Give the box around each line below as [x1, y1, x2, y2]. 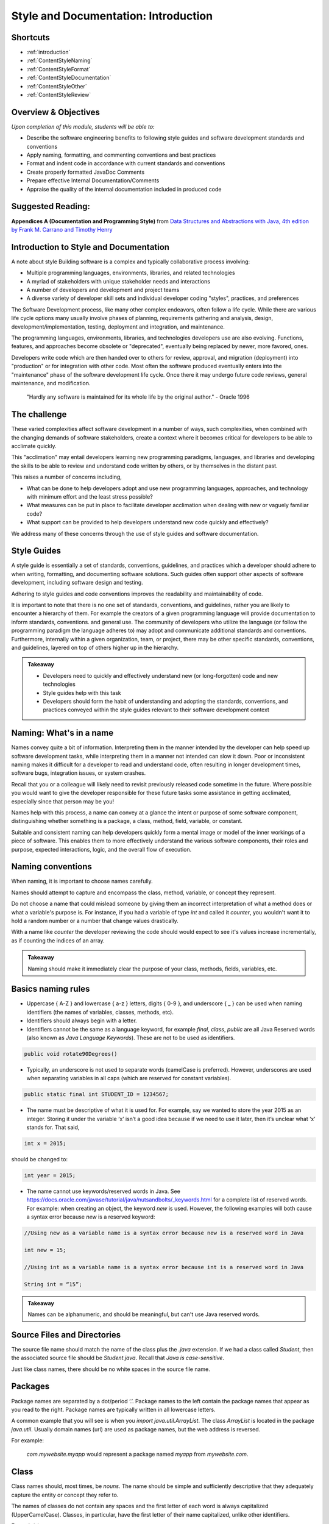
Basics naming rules [11, 984, 90, 994]
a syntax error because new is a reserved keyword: [26, 1213, 155, 1220]
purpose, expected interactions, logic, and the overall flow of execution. [11, 846, 192, 853]
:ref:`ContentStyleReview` [26, 91, 91, 99]
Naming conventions [11, 861, 93, 872]
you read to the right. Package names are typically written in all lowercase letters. [11, 1406, 216, 1413]
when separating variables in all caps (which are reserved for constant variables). [26, 1075, 232, 1082]
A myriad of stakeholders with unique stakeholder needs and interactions [26, 277, 210, 285]
